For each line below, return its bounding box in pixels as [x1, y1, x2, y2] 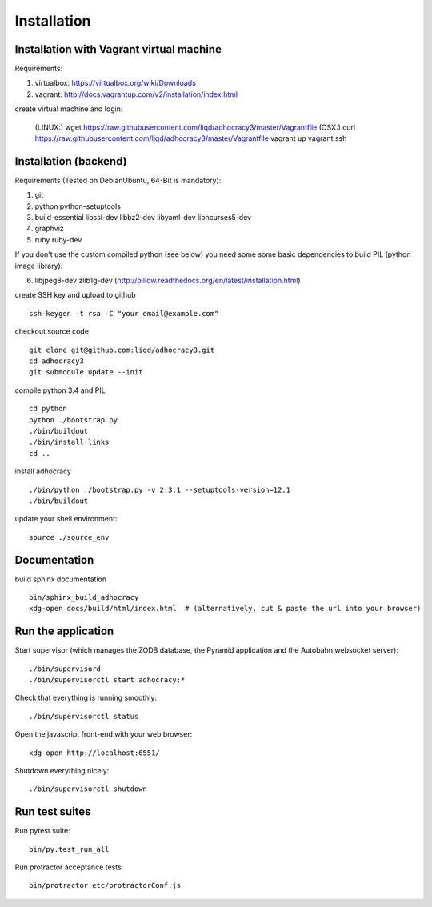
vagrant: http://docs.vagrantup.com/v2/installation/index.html [34, 89, 238, 99]
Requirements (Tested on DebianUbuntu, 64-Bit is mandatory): [14, 175, 222, 185]
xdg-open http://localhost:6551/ [29, 748, 160, 757]
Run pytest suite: [14, 826, 71, 836]
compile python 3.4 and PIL [14, 385, 106, 395]
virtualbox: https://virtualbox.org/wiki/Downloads [34, 78, 196, 88]
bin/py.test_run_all [29, 845, 110, 853]
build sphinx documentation [14, 574, 107, 584]
